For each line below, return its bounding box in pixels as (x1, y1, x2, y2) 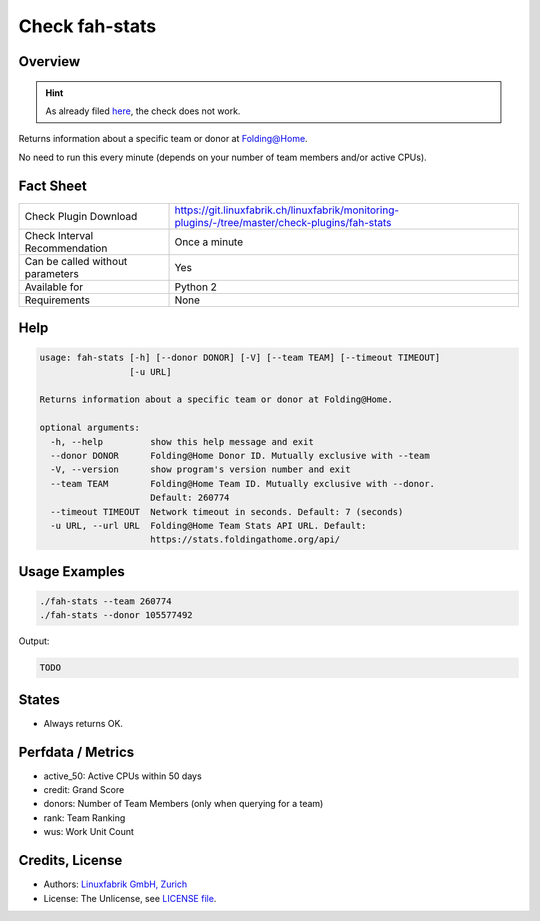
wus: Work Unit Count (43, 826, 135, 838)
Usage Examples (18, 563, 125, 580)
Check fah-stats (18, 15, 157, 37)
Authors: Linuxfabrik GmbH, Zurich (43, 878, 188, 890)
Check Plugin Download (24, 209, 138, 223)
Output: (18, 635, 50, 647)
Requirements (24, 293, 90, 307)
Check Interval (24, 228, 94, 242)
